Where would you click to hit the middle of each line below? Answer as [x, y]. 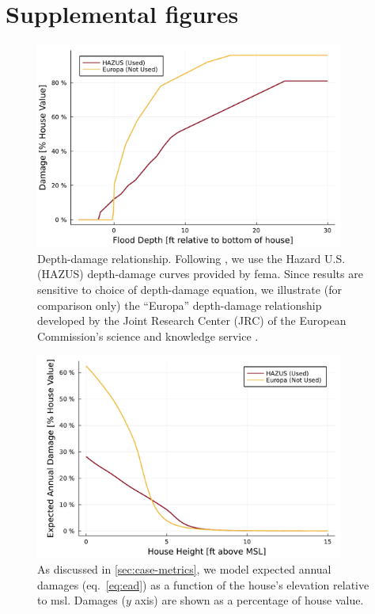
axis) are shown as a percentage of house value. [249, 600]
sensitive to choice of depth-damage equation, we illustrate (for [189, 290]
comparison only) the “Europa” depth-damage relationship [180, 305]
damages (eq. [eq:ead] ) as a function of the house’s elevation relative [203, 584]
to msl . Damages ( [81, 600]
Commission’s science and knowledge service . [148, 336]
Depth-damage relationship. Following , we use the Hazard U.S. [191, 258]
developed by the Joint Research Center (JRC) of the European [192, 320]
